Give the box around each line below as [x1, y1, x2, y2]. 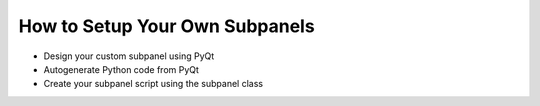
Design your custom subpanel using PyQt [43, 50, 215, 62]
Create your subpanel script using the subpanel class [43, 78, 264, 90]
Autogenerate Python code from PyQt [43, 63, 200, 75]
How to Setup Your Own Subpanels [18, 15, 315, 37]
